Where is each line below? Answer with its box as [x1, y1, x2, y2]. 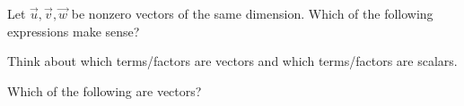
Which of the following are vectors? [7, 81, 202, 100]
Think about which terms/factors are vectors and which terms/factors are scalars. [7, 52, 458, 70]
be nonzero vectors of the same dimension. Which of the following [71, 4, 433, 22]
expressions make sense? [7, 21, 140, 40]
